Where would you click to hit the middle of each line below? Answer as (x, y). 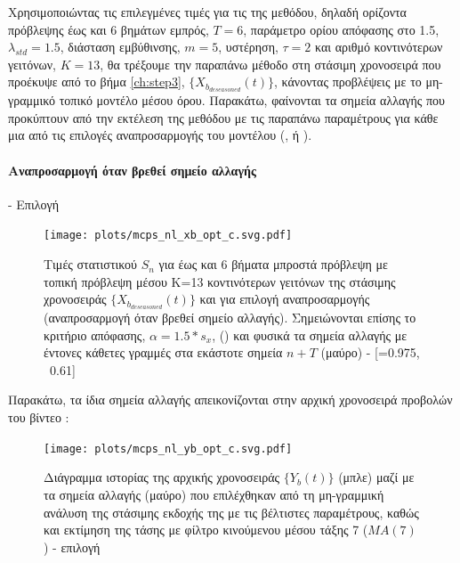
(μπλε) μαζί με (376, 477)
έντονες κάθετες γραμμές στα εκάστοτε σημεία (163, 352)
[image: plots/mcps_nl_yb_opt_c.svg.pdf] (168, 449)
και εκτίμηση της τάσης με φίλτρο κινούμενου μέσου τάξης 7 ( (206, 530)
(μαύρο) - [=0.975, (370, 352)
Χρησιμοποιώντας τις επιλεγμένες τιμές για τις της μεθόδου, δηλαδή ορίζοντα (207, 12)
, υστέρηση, (248, 47)
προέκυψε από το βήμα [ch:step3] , (97, 82)
